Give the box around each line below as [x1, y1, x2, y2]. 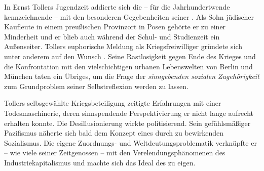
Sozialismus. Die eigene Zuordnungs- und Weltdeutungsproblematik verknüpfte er [4, 137, 257, 148]
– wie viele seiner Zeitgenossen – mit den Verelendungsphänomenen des [4, 147, 225, 158]
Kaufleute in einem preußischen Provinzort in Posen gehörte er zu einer [4, 21, 226, 32]
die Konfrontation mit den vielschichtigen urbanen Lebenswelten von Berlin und [4, 61, 253, 71]
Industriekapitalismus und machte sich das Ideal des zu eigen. [4, 157, 196, 167]
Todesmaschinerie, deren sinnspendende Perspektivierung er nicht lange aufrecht [4, 107, 253, 118]
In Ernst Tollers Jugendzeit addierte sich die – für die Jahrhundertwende [4, 2, 230, 12]
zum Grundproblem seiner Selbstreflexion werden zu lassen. [4, 80, 188, 91]
